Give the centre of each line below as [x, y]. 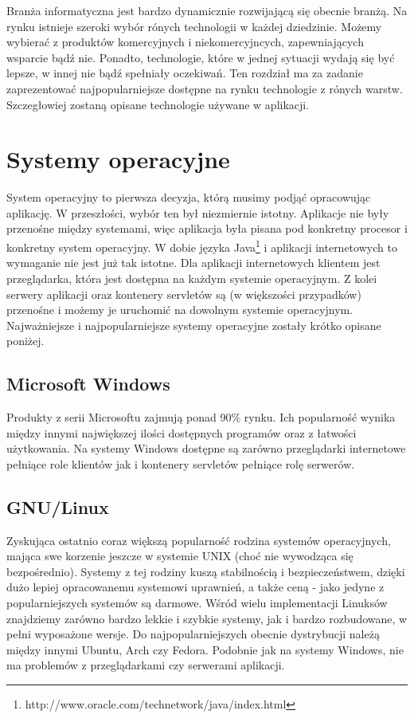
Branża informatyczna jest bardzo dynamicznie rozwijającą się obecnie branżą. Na [207, 10]
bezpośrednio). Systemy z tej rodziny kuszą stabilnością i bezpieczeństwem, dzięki [206, 571]
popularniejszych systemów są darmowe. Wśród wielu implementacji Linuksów [197, 603]
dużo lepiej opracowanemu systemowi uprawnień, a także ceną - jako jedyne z [195, 587]
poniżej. [25, 341]
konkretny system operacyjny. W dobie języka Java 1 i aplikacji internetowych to [202, 246]
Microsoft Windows [88, 384]
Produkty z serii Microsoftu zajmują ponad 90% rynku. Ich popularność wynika [201, 417]
